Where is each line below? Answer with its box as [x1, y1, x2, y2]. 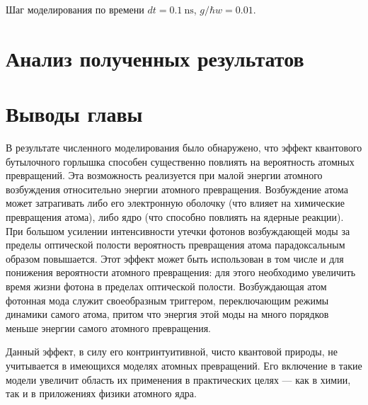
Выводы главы [6, 99, 143, 128]
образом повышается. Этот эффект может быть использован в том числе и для [6, 251, 344, 266]
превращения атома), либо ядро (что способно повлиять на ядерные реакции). [6, 210, 344, 224]
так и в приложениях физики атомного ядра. [6, 386, 197, 401]
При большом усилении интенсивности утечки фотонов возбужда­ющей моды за [6, 223, 350, 238]
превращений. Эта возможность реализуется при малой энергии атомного [6, 168, 323, 183]
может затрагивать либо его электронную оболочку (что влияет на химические [6, 195, 345, 210]
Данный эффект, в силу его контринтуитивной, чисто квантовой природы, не [6, 344, 338, 359]
